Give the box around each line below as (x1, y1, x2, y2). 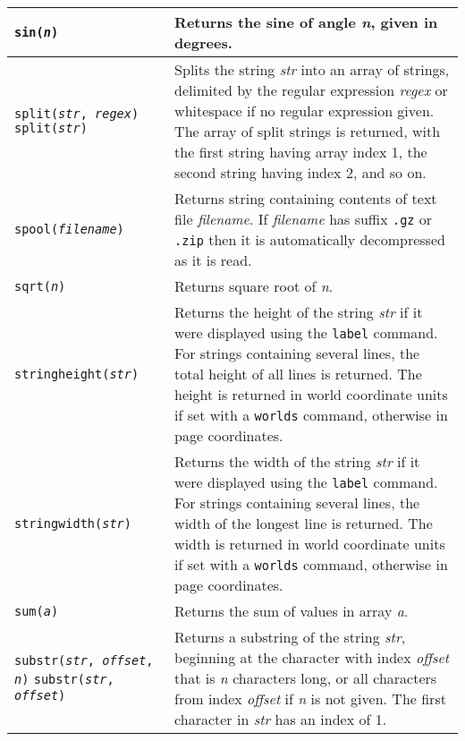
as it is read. (174, 250, 252, 270)
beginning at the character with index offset (174, 647, 450, 668)
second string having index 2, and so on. (174, 162, 427, 183)
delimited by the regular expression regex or (174, 80, 448, 100)
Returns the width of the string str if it (174, 451, 420, 472)
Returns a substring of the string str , (174, 626, 406, 647)
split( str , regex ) (14, 106, 139, 121)
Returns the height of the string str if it (174, 302, 423, 322)
